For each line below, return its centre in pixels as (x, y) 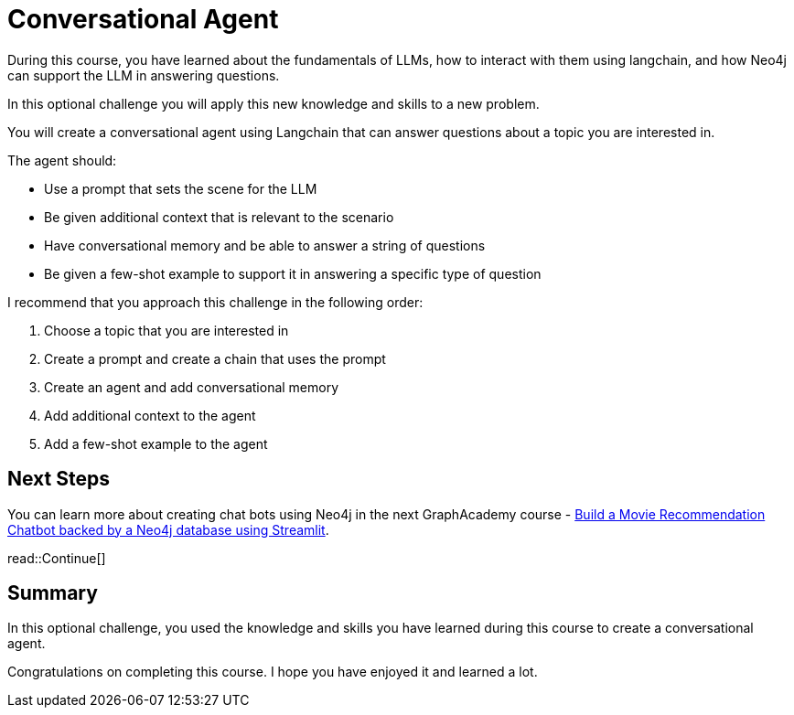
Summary (53, 593)
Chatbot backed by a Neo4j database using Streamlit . (168, 529)
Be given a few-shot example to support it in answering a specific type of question (293, 273)
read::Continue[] (57, 558)
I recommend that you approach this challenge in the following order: (215, 302)
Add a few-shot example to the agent (156, 443)
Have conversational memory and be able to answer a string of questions (265, 245)
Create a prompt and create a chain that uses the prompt (215, 358)
